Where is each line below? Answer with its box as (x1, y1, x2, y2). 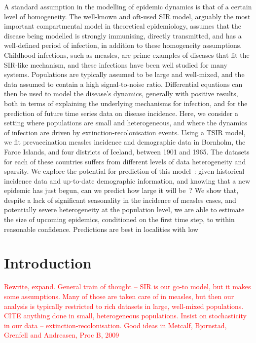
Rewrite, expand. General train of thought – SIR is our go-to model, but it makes (4, 281, 251, 292)
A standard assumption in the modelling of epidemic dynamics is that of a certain (4, 1, 252, 11)
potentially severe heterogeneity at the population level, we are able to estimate (4, 204, 245, 215)
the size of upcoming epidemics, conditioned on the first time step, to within (4, 214, 235, 225)
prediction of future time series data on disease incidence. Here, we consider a (4, 108, 238, 118)
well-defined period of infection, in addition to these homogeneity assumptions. (4, 40, 242, 50)
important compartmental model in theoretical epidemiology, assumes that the (4, 21, 242, 31)
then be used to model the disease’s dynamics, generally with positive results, (4, 88, 238, 99)
